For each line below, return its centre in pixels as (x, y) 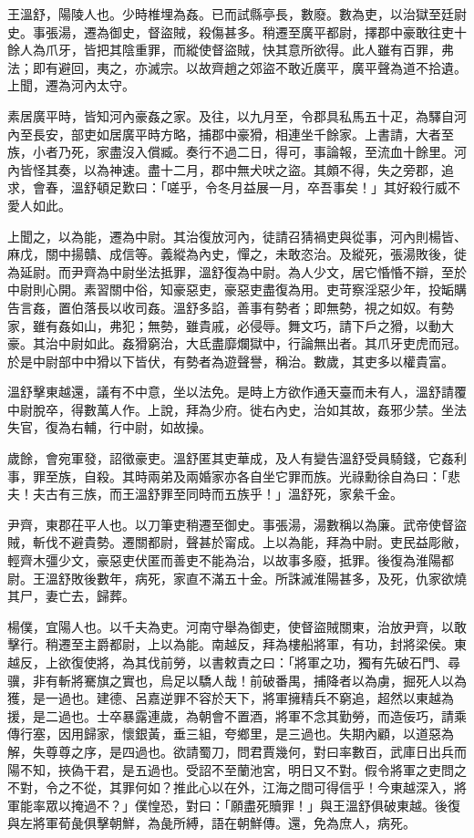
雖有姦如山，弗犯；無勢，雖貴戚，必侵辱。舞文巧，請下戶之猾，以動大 (243, 325)
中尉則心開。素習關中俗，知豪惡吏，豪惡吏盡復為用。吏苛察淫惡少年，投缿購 (237, 290)
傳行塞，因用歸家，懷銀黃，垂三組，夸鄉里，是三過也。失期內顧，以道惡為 (231, 734)
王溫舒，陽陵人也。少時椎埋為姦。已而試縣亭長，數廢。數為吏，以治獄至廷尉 (237, 14)
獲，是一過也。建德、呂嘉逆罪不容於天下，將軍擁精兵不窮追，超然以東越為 (231, 698)
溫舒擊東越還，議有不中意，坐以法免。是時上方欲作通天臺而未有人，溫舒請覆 (237, 392)
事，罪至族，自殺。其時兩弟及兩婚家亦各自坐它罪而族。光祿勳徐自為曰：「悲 (234, 476)
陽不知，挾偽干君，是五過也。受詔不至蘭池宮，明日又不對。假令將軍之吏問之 (237, 769)
